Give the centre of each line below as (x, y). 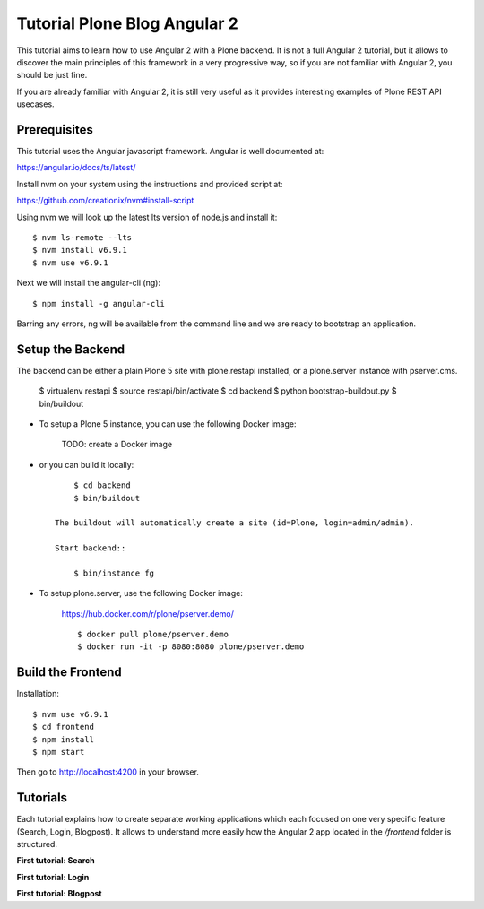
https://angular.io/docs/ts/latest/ (76, 168)
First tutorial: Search (56, 861)
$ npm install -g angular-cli (99, 303)
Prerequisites (55, 130)
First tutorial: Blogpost (59, 894)
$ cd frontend (63, 727)
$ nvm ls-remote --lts (82, 237)
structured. (37, 844)
